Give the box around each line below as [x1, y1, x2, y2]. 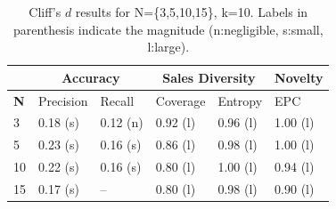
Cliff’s [29, 3, 61, 20]
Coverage [155, 91, 206, 109]
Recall [100, 91, 135, 109]
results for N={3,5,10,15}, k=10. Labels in [75, 3, 308, 20]
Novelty [275, 68, 324, 86]
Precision [38, 91, 88, 109]
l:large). [147, 37, 190, 56]
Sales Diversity [162, 68, 256, 86]
